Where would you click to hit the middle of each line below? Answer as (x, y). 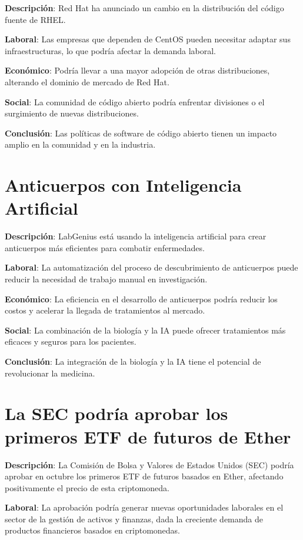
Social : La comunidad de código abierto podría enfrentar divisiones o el (135, 101)
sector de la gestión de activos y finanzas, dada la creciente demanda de (134, 519)
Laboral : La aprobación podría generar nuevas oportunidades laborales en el (144, 507)
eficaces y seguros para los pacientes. (71, 341)
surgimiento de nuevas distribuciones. (72, 113)
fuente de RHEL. (35, 19)
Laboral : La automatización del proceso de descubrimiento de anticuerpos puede (151, 267)
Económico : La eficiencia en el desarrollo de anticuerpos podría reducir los (141, 299)
